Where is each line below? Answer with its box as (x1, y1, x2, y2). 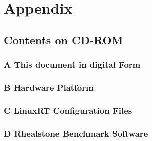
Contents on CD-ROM (4, 32, 123, 47)
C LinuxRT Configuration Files (4, 104, 132, 116)
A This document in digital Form (4, 58, 141, 71)
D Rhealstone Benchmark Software (4, 127, 148, 139)
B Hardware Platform (4, 81, 94, 93)
